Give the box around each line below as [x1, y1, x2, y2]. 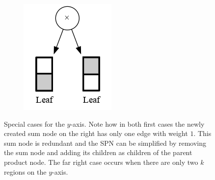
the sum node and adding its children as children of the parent [4, 147, 192, 157]
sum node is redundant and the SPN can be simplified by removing [4, 137, 206, 148]
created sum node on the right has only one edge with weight [4, 128, 188, 138]
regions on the [4, 166, 47, 177]
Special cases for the [4, 118, 65, 129]
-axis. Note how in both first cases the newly [70, 118, 205, 129]
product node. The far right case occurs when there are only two [4, 157, 198, 167]
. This [193, 128, 212, 138]
